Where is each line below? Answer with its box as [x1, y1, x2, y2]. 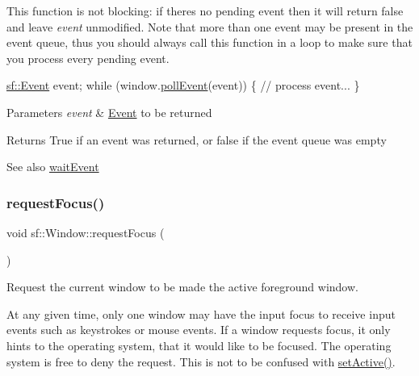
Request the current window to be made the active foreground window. [6, 278, 358, 295]
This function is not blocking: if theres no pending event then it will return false [6, 2, 404, 19]
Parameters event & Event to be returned [6, 103, 212, 120]
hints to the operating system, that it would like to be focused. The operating [6, 336, 392, 353]
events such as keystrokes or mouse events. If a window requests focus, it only [6, 321, 391, 338]
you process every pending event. [6, 49, 170, 66]
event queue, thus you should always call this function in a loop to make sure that [6, 34, 413, 51]
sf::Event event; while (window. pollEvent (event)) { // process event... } [6, 77, 360, 94]
